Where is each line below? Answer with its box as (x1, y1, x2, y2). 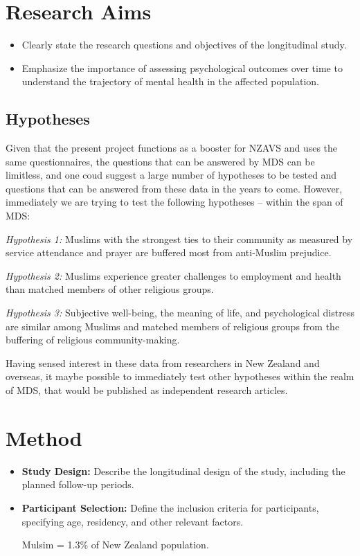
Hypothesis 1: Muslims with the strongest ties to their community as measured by (6, 231, 353, 246)
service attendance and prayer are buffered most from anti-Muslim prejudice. (6, 245, 332, 260)
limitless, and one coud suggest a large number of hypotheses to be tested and (6, 168, 337, 182)
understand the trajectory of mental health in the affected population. (21, 74, 319, 89)
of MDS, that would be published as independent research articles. (6, 383, 288, 397)
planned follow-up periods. (21, 477, 134, 492)
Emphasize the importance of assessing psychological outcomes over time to (21, 60, 343, 75)
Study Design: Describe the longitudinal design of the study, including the (21, 463, 345, 478)
